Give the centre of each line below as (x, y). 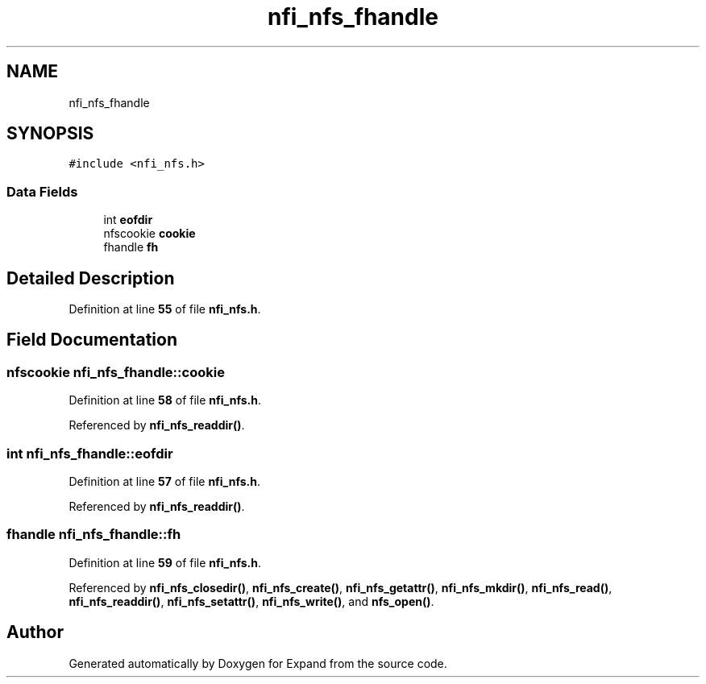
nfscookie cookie (150, 234)
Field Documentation (92, 340)
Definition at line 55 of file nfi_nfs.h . (165, 309)
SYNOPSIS (50, 134)
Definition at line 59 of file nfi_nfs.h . (165, 562)
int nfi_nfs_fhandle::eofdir (90, 453)
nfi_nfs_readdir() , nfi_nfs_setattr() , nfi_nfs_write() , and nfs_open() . (251, 601)
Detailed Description (91, 278)
